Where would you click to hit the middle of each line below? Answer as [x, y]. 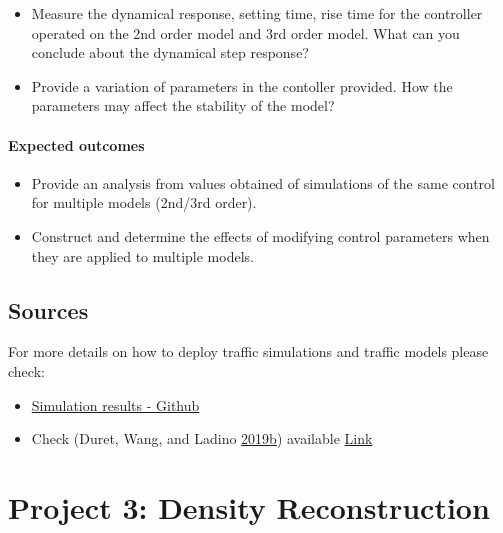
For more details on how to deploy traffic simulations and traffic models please [248, 351]
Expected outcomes [76, 144]
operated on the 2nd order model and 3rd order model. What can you [245, 32]
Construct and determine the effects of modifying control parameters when [260, 235]
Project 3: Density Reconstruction [249, 506]
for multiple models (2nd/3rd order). [144, 202]
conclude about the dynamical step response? [170, 52]
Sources [48, 309]
